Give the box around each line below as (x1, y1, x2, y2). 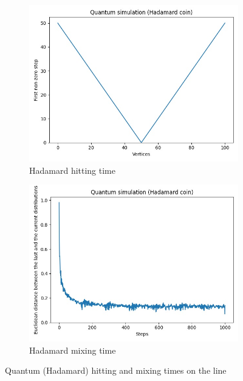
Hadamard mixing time (29, 343, 116, 356)
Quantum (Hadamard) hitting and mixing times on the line (5, 364, 227, 377)
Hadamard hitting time (29, 163, 116, 176)
